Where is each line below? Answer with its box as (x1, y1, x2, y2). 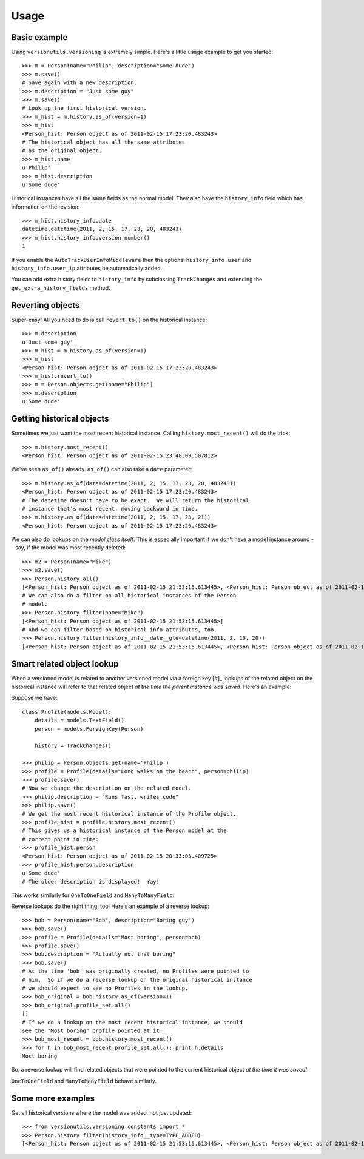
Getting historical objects (11, 414, 109, 424)
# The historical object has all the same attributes (22, 138, 185, 146)
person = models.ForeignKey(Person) (34, 725, 144, 732)
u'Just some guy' (22, 338, 73, 346)
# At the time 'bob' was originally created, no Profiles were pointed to (22, 968, 249, 975)
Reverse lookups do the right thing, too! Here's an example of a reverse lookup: (11, 902, 209, 910)
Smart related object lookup (11, 659, 119, 669)
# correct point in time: (22, 836, 99, 842)
